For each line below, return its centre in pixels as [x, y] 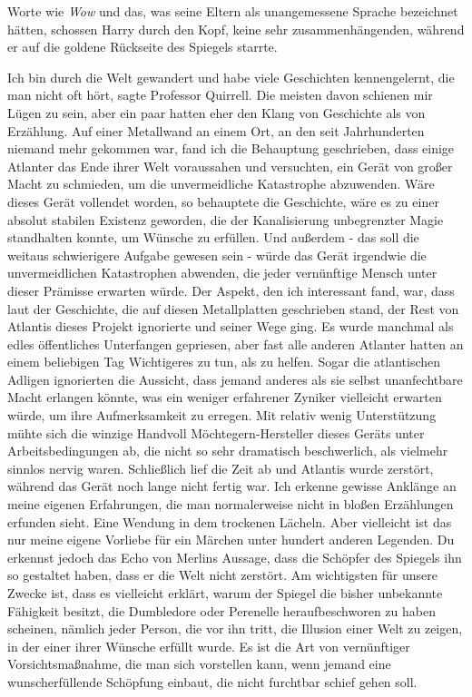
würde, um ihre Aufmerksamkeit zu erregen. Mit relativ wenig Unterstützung [222, 415]
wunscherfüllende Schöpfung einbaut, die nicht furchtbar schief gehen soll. [212, 681]
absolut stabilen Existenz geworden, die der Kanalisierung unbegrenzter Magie [226, 219]
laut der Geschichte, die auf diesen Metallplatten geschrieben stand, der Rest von [233, 308]
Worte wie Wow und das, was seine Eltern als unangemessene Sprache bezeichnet [233, 11]
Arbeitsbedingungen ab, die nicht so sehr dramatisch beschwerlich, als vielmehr [228, 451]
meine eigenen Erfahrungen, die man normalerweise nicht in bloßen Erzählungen [231, 504]
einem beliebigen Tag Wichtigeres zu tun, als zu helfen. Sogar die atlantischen [224, 362]
